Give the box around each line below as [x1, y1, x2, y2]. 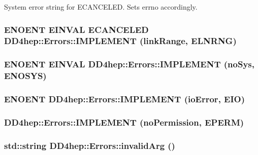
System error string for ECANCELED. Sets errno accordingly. [4, 2, 198, 12]
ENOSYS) [4, 69, 47, 82]
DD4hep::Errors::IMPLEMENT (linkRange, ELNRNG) [4, 34, 237, 47]
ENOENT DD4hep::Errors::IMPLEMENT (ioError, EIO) [4, 93, 245, 105]
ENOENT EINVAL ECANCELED [4, 23, 149, 35]
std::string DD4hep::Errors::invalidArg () [4, 139, 175, 151]
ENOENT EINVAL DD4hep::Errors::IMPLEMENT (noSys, [4, 58, 255, 70]
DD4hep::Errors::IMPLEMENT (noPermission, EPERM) [4, 115, 244, 128]
